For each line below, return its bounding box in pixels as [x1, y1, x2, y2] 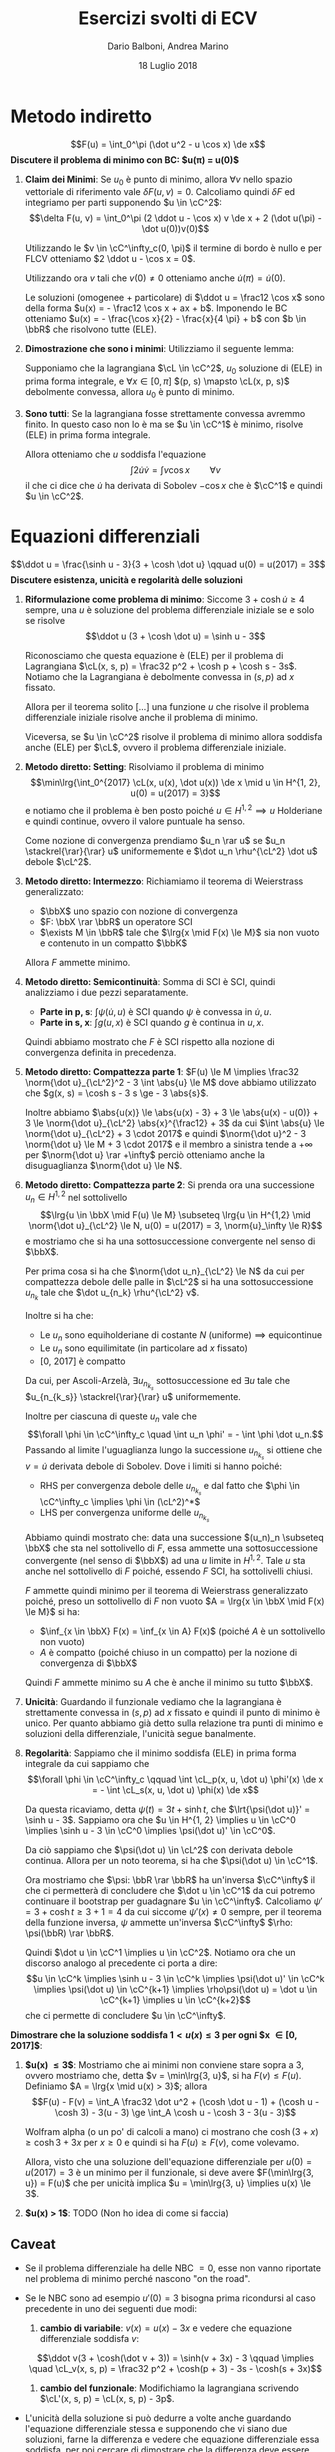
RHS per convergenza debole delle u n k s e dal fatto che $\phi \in [39, 1479, 300, 1497]
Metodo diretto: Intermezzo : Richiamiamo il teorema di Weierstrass [24, 875, 304, 887]
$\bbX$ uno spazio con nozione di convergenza [39, 905, 238, 917]
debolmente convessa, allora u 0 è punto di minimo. [24, 386, 235, 401]
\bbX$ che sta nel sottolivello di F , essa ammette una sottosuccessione [24, 1542, 318, 1554]
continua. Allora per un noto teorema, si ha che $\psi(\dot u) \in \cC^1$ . [24, 1854, 318, 1866]
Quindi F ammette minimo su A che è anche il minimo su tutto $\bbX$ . [24, 1676, 314, 1688]
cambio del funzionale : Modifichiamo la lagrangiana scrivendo [39, 2382, 300, 2394]
